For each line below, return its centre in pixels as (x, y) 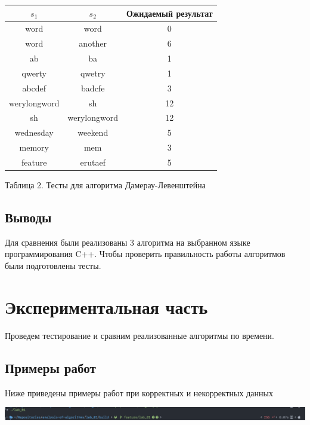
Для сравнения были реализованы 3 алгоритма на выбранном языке (128, 242)
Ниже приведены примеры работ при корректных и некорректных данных (139, 392)
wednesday (34, 132)
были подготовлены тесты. (53, 266)
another (93, 43)
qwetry (93, 73)
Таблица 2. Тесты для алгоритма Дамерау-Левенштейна (105, 185)
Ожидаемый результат (169, 13)
